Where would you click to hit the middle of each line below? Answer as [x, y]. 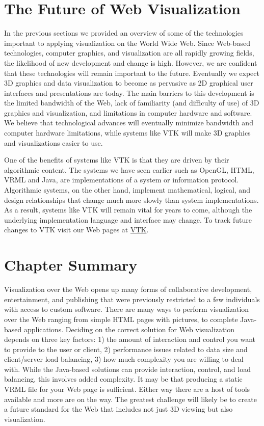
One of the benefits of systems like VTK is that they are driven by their [117, 160]
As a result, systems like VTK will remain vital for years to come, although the [128, 210]
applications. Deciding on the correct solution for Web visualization [129, 329]
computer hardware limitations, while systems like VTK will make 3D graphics [127, 133]
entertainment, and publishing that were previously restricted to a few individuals [132, 299]
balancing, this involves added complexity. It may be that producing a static [123, 379]
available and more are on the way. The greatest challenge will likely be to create [131, 399]
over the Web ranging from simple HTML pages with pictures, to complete [121, 319]
